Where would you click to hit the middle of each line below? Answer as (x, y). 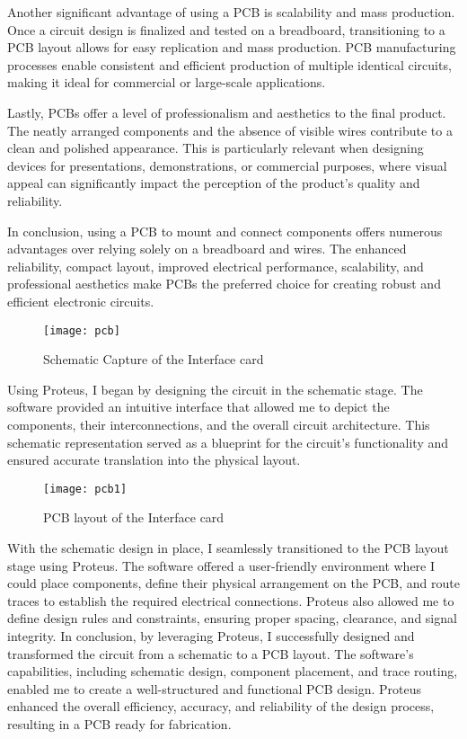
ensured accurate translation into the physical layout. (154, 460)
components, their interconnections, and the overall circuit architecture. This (219, 424)
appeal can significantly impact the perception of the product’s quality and (214, 183)
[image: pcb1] (85, 489)
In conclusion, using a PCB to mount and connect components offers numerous (225, 231)
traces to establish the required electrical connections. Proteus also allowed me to (231, 600)
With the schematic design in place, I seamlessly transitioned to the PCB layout (228, 547)
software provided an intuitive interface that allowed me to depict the (198, 407)
